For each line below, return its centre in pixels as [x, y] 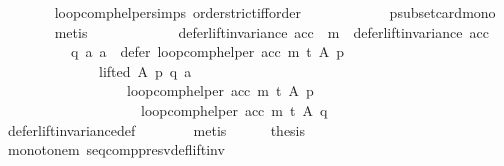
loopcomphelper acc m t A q [234, 109]
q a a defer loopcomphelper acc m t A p [207, 51]
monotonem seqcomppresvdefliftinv [116, 149]
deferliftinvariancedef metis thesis [156, 129]
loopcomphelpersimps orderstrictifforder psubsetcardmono [275, 12]
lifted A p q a [145, 70]
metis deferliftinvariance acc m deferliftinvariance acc [271, 31]
